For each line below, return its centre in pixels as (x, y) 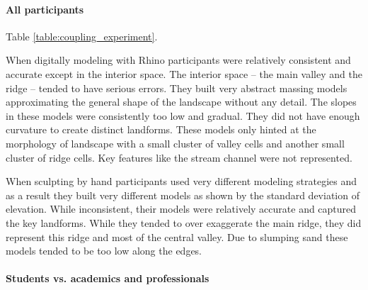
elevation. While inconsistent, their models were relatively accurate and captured (181, 209)
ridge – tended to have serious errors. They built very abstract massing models (177, 88)
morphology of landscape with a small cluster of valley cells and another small (175, 143)
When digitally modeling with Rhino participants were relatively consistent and (178, 60)
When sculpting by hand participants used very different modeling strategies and (182, 181)
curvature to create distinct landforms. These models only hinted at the (161, 129)
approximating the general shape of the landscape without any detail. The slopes (181, 102)
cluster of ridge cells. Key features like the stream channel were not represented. (179, 157)
